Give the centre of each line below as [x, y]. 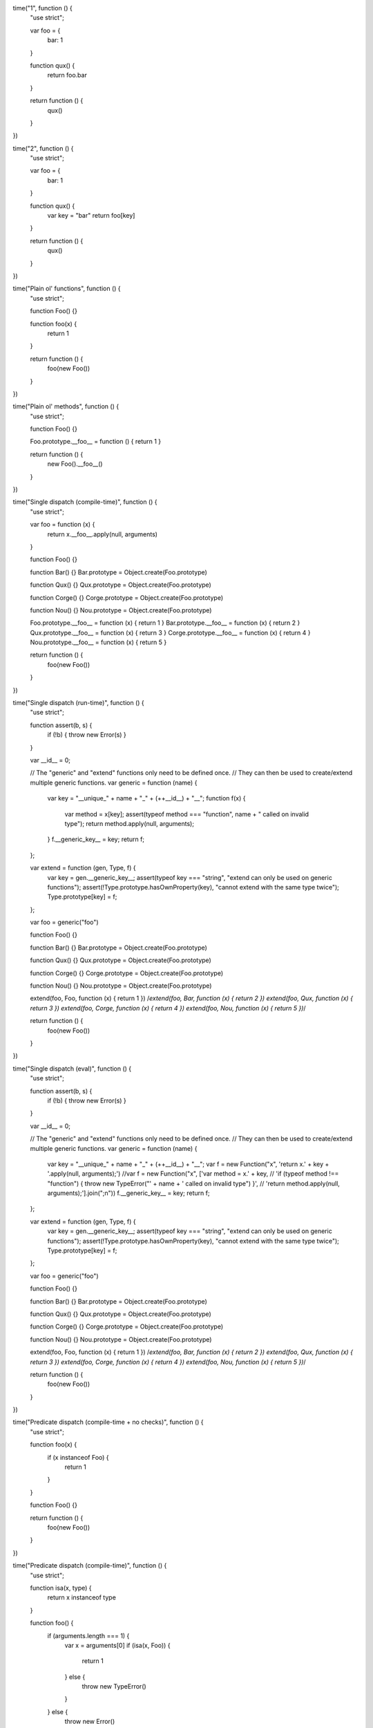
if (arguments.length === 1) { [88, 1635]
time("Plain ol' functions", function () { [67, 289]
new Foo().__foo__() [75, 464]
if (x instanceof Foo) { [78, 1457]
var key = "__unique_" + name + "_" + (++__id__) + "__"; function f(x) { [146, 798]
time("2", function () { [43, 148]
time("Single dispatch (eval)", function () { [72, 1069]
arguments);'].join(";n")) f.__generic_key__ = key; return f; [128, 1193]
